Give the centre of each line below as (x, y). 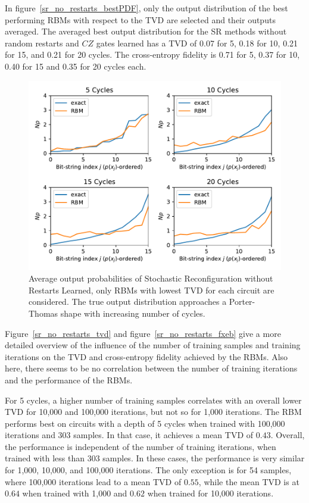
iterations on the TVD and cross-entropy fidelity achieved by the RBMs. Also (146, 356)
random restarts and (42, 43)
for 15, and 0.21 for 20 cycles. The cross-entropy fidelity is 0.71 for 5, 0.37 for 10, (152, 54)
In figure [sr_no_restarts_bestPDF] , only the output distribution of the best (146, 8)
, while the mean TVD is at (249, 481)
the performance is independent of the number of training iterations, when (141, 446)
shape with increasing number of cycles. (133, 313)
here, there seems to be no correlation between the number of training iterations (151, 368)
